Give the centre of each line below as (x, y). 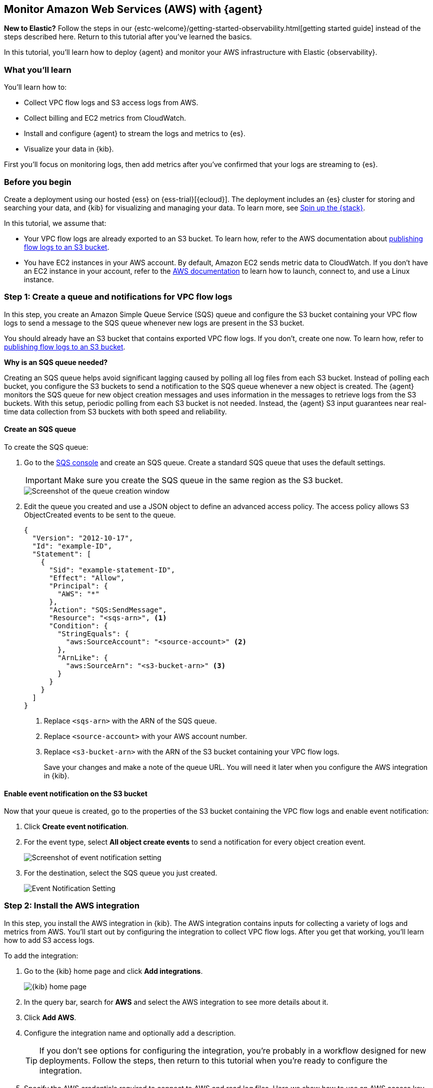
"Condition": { (78, 626)
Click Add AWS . (50, 1017)
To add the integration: (41, 955)
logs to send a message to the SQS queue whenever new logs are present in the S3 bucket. (154, 323)
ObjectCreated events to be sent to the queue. (100, 515)
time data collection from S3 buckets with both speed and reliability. (116, 411)
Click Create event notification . (76, 827)
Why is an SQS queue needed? (56, 362)
